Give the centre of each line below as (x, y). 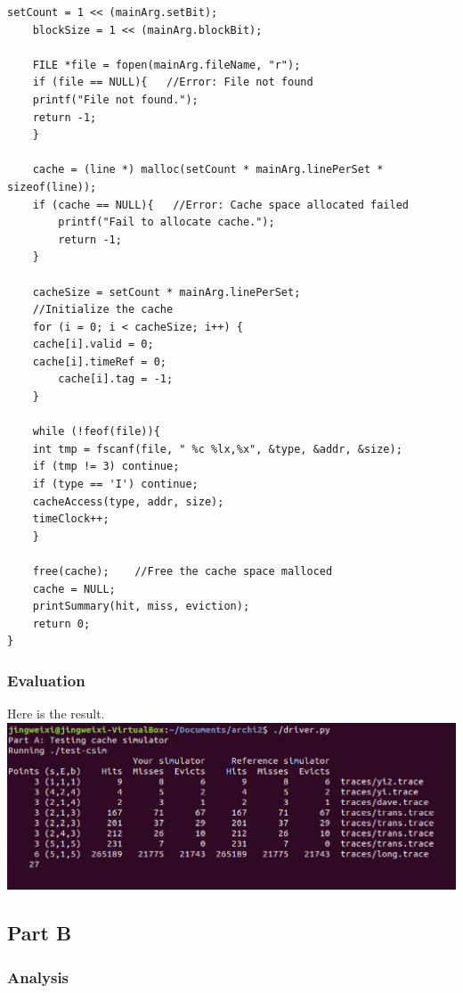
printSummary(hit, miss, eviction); (141, 607)
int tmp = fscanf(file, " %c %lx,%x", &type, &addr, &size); (217, 449)
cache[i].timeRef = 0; (99, 361)
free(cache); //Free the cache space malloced (183, 571)
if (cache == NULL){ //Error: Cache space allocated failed (221, 205)
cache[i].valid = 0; (93, 345)
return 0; (61, 624)
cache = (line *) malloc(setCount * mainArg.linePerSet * (208, 170)
